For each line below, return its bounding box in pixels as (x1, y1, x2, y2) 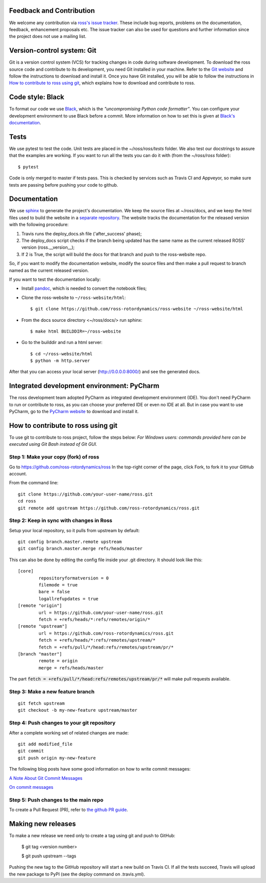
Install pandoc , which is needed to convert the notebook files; (21, 285, 147, 291)
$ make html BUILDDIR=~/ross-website (30, 328, 122, 334)
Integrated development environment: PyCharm (9, 382, 160, 390)
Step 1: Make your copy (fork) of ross (9, 454, 100, 461)
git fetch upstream (18, 701, 65, 706)
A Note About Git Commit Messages (9, 775, 83, 781)
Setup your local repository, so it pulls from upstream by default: (9, 527, 140, 533)
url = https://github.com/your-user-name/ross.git (38, 610, 164, 615)
